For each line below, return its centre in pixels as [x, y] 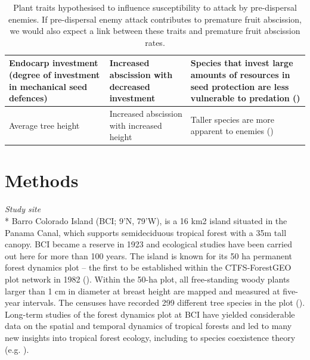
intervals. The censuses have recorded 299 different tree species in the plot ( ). [164, 302]
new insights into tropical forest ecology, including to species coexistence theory [150, 337]
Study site [23, 209]
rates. [155, 42]
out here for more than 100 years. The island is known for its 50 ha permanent [148, 255]
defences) [28, 98]
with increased [136, 125]
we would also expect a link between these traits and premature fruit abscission [155, 31]
